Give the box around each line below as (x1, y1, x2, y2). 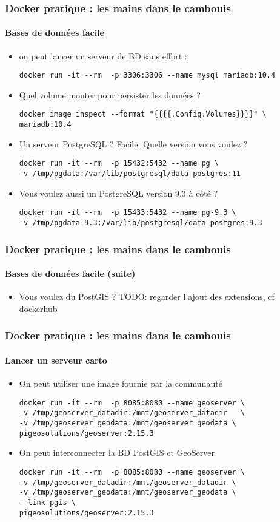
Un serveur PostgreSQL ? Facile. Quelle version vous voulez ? (19, 137, 248, 150)
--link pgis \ (19, 498, 76, 507)
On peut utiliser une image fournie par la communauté (19, 377, 222, 390)
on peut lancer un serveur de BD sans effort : (19, 49, 187, 62)
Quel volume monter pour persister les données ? (19, 88, 201, 101)
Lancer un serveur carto (5, 353, 107, 366)
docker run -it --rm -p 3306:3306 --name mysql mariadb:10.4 (19, 71, 276, 80)
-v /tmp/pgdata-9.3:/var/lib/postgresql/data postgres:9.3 (19, 218, 262, 227)
